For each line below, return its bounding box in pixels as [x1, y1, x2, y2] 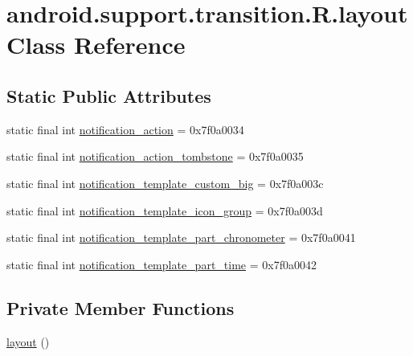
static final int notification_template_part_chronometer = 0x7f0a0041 [6, 229, 356, 246]
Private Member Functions [6, 295, 235, 320]
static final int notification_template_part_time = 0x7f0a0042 [6, 256, 317, 272]
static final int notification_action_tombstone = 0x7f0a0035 [6, 148, 304, 165]
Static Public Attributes [6, 83, 211, 108]
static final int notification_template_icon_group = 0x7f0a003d [6, 202, 323, 219]
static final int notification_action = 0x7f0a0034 [6, 121, 244, 137]
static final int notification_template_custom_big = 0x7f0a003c [6, 174, 324, 191]
